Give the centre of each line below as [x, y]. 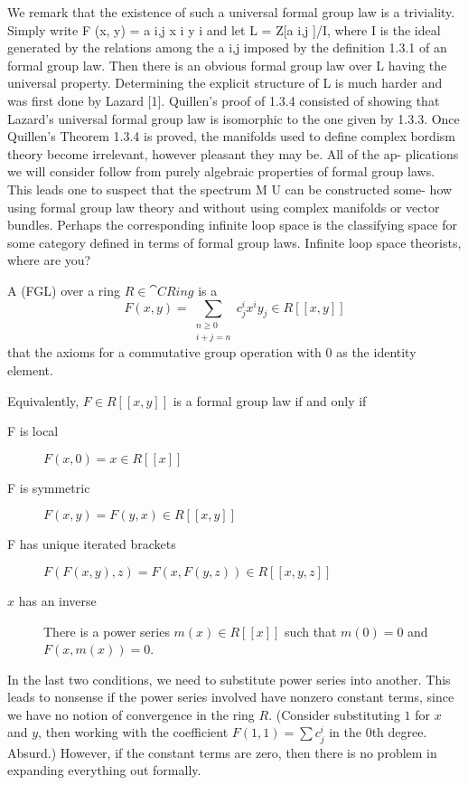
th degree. [399, 732]
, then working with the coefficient [133, 732]
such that [311, 631]
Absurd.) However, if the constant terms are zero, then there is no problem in [222, 752]
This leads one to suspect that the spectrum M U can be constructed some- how [230, 189]
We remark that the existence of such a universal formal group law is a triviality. [231, 12]
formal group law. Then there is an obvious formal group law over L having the [227, 65]
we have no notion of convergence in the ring [131, 714]
